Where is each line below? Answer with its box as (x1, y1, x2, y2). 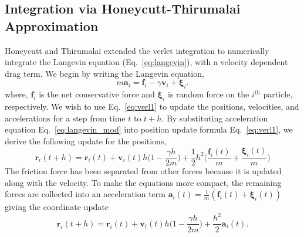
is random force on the (168, 88, 249, 100)
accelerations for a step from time (5, 111, 126, 124)
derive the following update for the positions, (5, 134, 167, 147)
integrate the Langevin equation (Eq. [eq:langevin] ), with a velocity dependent (5, 56, 288, 68)
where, (5, 88, 28, 100)
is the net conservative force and (39, 88, 155, 100)
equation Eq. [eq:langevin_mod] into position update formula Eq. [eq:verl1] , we (5, 123, 293, 136)
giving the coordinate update (5, 201, 109, 213)
